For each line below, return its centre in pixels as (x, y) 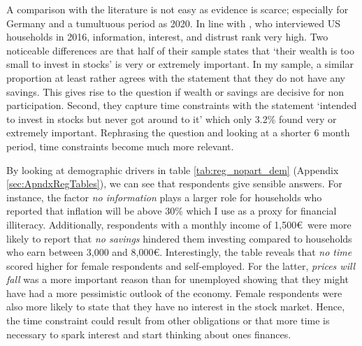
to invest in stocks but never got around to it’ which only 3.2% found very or (172, 118)
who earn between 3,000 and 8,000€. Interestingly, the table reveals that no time (179, 252)
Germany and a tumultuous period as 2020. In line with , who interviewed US (173, 23)
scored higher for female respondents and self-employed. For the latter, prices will (181, 265)
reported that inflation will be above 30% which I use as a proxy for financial (172, 211)
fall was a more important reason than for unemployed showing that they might (178, 279)
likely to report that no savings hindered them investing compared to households (179, 238)
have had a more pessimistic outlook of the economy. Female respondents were (174, 293)
